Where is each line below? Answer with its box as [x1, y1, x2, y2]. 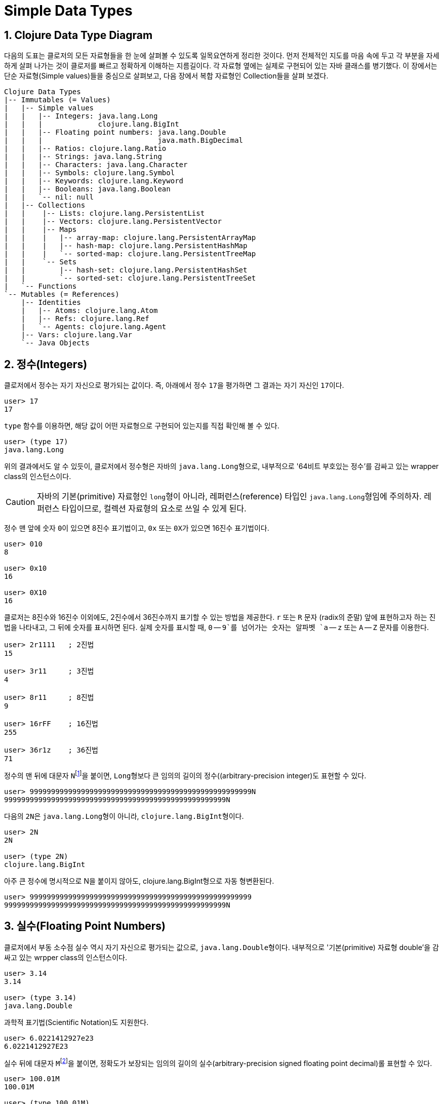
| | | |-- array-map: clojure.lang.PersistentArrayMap [4, 233, 256, 242]
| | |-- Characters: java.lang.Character [4, 161, 188, 169]
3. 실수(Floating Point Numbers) [4, 920, 166, 933]
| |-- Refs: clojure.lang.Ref [21, 314, 149, 323]
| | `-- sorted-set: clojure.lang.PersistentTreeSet [4, 274, 256, 283]
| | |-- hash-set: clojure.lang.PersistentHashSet [4, 266, 248, 274]
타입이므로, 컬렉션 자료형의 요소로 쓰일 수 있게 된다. [61, 503, 247, 514]
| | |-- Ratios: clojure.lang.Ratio [4, 144, 167, 153]
